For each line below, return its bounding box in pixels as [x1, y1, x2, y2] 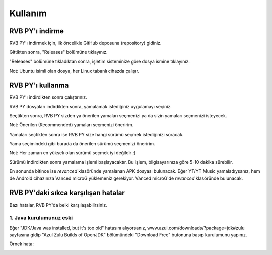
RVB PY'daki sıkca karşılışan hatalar [9, 188, 125, 197]
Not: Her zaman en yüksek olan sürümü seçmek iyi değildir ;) [9, 150, 136, 156]
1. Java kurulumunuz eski [9, 214, 73, 221]
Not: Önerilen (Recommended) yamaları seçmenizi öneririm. [9, 122, 134, 128]
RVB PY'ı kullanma [9, 81, 69, 90]
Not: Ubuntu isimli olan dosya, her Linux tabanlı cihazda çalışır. [9, 68, 140, 74]
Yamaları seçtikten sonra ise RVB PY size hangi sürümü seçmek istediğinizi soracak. [9, 131, 184, 137]
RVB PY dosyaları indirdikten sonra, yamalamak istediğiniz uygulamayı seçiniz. [9, 103, 172, 109]
